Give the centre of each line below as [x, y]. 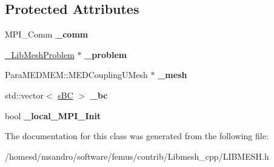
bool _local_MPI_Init [53, 115]
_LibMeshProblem [40, 54]
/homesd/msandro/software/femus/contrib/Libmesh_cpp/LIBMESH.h [137, 156]
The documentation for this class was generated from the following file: [137, 136]
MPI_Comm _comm [47, 34]
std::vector [24, 95]
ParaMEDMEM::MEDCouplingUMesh [76, 75]
